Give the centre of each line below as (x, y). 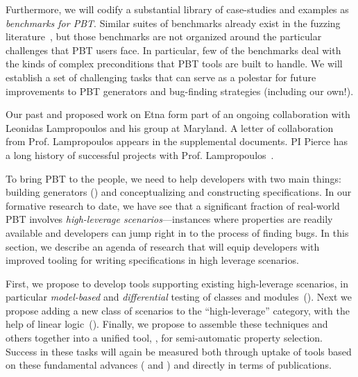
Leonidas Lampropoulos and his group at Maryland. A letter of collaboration (170, 127)
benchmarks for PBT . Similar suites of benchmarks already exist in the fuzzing (173, 23)
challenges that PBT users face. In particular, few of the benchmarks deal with (173, 50)
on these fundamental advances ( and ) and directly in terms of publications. (169, 365)
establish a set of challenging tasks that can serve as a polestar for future (161, 77)
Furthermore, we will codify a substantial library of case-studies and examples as (177, 9)
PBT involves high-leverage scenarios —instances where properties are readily (169, 219)
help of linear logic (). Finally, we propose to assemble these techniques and (167, 324)
